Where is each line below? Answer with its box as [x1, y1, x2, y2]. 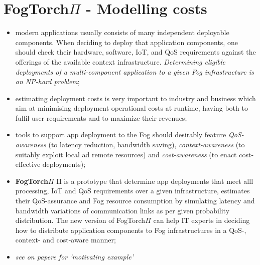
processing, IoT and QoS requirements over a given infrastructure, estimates [15, 185, 250, 196]
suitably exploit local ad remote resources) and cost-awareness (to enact [15, 149, 237, 159]
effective [15, 159, 41, 169]
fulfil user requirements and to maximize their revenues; [15, 112, 187, 123]
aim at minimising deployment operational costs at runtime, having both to [15, 103, 248, 113]
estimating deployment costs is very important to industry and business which [15, 93, 256, 103]
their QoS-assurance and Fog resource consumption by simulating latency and [15, 195, 255, 206]
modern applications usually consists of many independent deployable [15, 27, 229, 38]
